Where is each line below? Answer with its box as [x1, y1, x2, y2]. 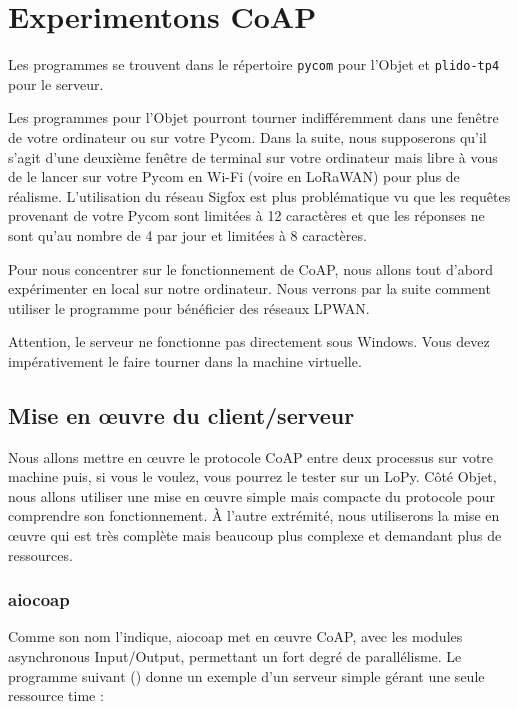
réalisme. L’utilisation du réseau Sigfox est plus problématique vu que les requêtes [8, 185, 511, 206]
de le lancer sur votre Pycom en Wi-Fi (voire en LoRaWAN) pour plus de [8, 166, 460, 187]
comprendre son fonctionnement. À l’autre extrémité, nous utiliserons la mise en [8, 505, 500, 526]
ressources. [8, 544, 73, 565]
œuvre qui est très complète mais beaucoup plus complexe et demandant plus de [8, 525, 502, 546]
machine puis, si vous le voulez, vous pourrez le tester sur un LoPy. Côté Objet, [8, 466, 497, 487]
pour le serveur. [8, 73, 104, 94]
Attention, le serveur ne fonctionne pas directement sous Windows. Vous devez [8, 331, 490, 352]
